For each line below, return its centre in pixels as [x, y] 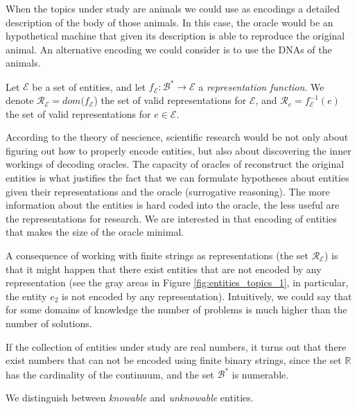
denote [20, 100]
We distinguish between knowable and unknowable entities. [130, 397]
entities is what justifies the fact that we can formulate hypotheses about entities [177, 178]
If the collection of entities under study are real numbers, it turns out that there [176, 346]
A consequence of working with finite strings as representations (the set [157, 255]
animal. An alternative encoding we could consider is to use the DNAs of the [169, 49]
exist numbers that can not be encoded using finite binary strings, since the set [174, 360]
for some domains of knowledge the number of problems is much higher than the [176, 310]
